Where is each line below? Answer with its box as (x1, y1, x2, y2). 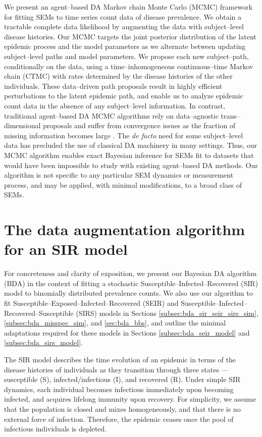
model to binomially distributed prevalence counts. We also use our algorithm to (4, 288, 253, 298)
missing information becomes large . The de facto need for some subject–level (4, 130, 243, 140)
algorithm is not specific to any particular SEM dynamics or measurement (4, 170, 234, 180)
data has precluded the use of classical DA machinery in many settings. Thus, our (4, 140, 257, 150)
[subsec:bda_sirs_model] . (4, 337, 83, 348)
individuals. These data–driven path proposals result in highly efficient (4, 80, 223, 91)
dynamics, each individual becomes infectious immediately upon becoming (4, 384, 234, 394)
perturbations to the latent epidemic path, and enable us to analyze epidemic (4, 90, 243, 101)
